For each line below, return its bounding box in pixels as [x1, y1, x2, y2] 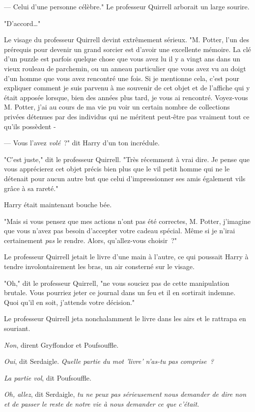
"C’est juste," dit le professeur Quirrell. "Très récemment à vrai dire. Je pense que [4, 154, 250, 164]
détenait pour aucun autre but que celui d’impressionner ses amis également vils [4, 173, 246, 183]
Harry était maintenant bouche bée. [4, 199, 112, 210]
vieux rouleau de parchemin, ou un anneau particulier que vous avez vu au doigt [4, 63, 246, 73]
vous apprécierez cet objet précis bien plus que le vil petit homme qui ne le [4, 164, 230, 174]
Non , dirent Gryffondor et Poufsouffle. [4, 339, 119, 350]
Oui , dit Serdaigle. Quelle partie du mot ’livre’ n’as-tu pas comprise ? [4, 356, 214, 366]
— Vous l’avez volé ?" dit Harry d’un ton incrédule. [4, 137, 160, 148]
